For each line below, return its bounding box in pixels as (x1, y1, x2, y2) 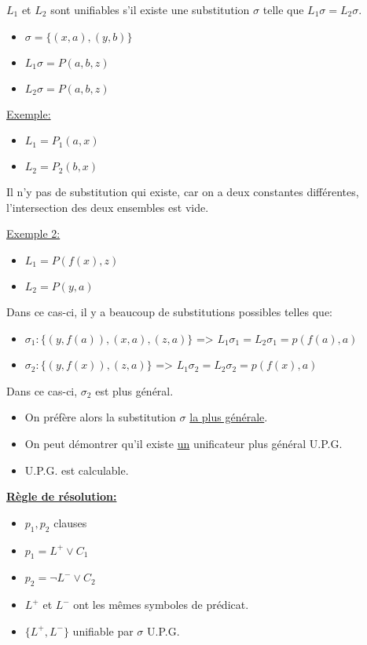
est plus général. (95, 382, 174, 399)
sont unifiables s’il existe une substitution (50, 2, 250, 17)
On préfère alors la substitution (24, 409, 176, 425)
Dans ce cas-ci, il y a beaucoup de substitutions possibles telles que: (6, 303, 333, 319)
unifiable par (72, 622, 134, 639)
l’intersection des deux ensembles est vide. (6, 199, 209, 215)
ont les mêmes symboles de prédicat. (73, 596, 249, 613)
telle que (262, 2, 304, 17)
